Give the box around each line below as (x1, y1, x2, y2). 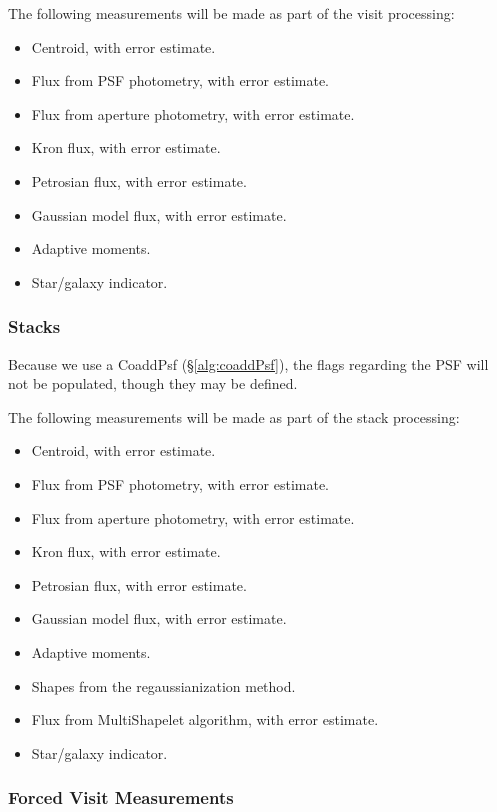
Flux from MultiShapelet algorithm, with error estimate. (31, 709, 379, 730)
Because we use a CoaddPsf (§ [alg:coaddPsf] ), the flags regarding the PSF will (8, 353, 489, 374)
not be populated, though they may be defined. (8, 373, 298, 394)
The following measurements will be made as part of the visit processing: (8, 3, 455, 23)
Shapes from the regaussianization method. (31, 675, 296, 696)
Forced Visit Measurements (8, 785, 234, 810)
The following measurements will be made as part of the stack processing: (8, 406, 460, 427)
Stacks (8, 314, 61, 339)
